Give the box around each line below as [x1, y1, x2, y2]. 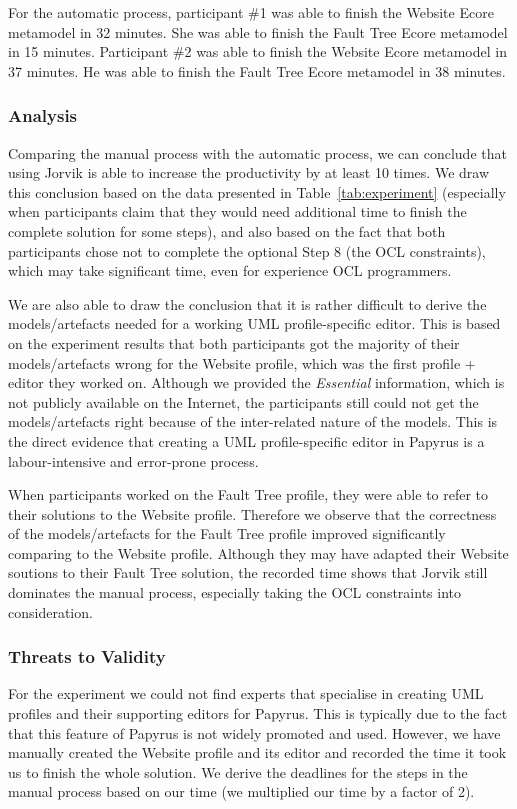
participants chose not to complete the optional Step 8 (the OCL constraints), [8, 240, 486, 261]
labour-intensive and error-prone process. [8, 450, 259, 471]
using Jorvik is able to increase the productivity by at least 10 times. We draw [8, 162, 489, 183]
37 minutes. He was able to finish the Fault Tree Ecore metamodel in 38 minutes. [8, 60, 506, 81]
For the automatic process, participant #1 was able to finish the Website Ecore [8, 2, 494, 22]
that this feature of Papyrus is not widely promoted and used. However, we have [8, 722, 501, 743]
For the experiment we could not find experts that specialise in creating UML [8, 683, 484, 704]
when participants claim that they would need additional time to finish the [8, 201, 467, 222]
